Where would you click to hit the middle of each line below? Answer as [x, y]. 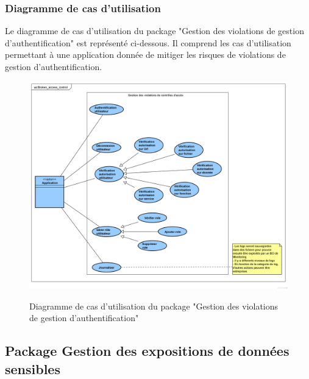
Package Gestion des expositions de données [147, 351]
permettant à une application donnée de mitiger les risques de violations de [145, 55]
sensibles [33, 368]
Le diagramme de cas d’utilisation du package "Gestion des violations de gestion [154, 31]
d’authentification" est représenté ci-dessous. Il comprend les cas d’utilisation [148, 42]
